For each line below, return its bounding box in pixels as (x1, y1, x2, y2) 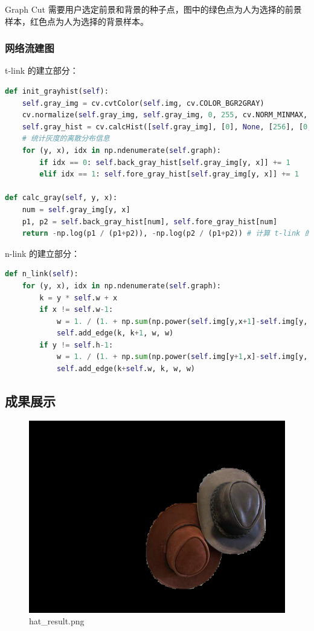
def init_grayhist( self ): (5, 87, 109, 95)
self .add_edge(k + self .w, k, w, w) (56, 364, 196, 374)
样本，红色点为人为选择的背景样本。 (5, 15, 149, 27)
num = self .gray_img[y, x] (22, 205, 130, 214)
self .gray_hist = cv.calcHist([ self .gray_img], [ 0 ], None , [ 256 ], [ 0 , (22, 122, 312, 131)
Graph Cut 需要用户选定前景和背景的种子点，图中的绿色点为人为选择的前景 (5, 3, 302, 15)
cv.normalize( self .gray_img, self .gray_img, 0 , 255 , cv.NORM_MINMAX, (22, 111, 308, 120)
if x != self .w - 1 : (39, 305, 114, 314)
